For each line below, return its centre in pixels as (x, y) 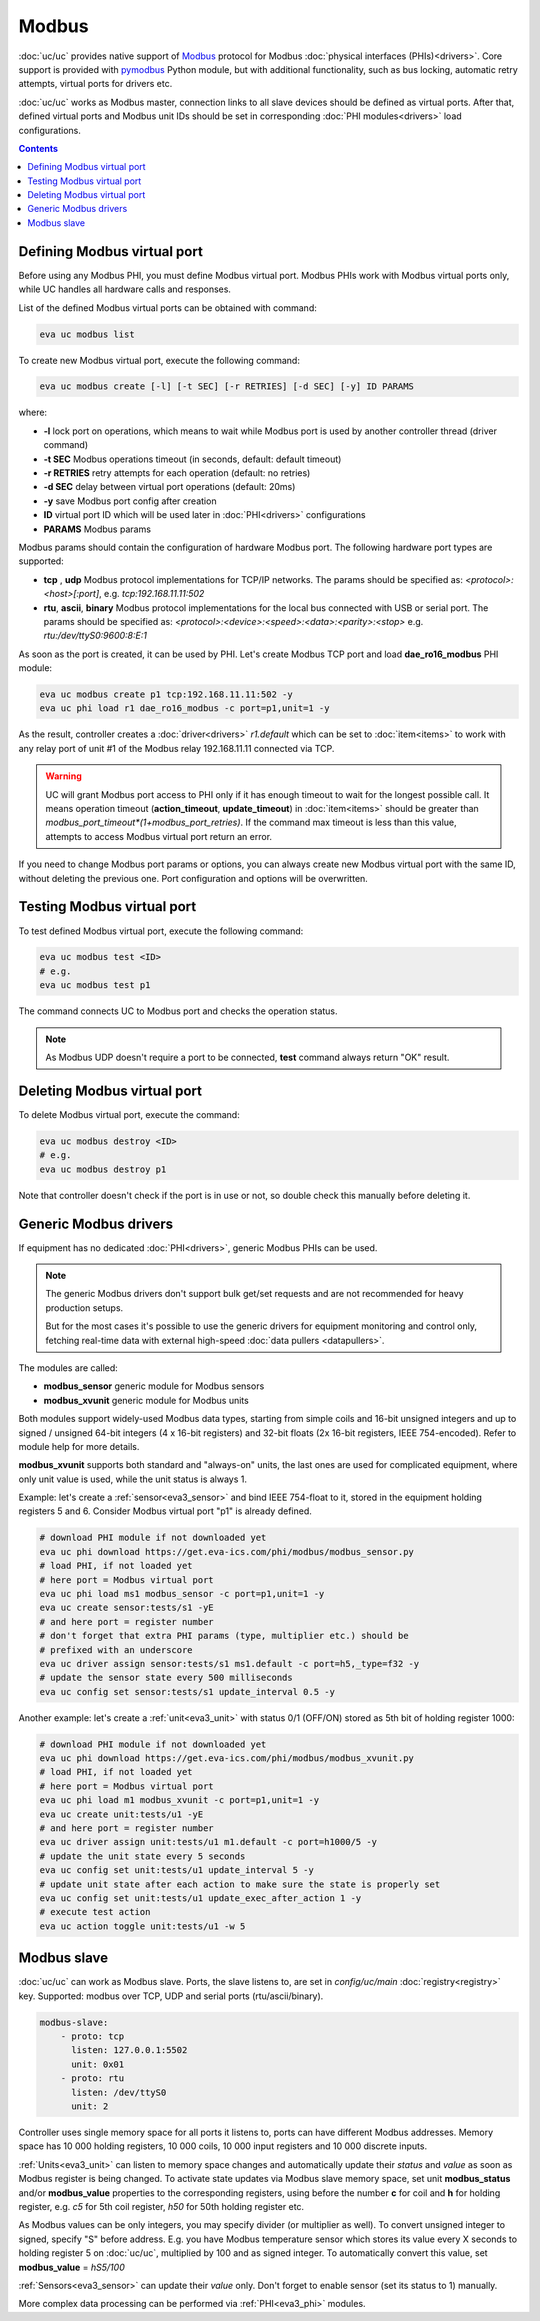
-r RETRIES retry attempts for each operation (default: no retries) (177, 473)
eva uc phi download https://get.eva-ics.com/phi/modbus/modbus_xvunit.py (227, 1758)
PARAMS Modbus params (97, 529)
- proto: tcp (92, 2036)
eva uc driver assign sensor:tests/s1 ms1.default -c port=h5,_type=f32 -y (229, 1663)
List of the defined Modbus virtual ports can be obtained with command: (167, 307)
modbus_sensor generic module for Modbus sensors (154, 1386)
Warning (63, 776)
